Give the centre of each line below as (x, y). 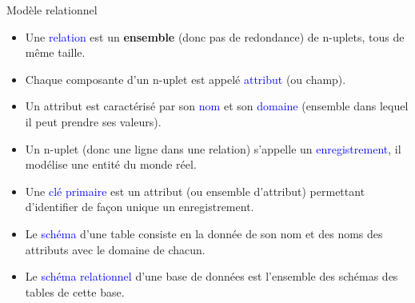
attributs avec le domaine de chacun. (115, 249)
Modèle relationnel (52, 10)
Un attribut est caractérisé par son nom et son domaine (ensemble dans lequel (217, 106)
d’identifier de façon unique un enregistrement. (140, 207)
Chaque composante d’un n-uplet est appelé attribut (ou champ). (186, 79)
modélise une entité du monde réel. (111, 164)
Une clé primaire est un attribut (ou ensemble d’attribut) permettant (195, 191)
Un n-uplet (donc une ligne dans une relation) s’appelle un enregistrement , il (213, 148)
